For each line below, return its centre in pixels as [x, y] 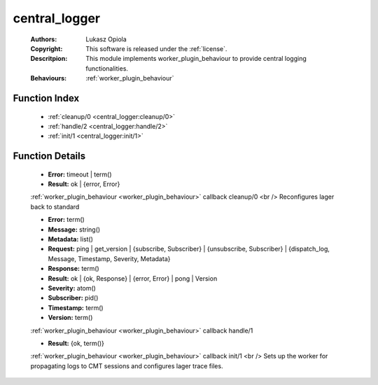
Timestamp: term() [76, 307]
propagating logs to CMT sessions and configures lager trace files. [127, 366]
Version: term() [70, 318]
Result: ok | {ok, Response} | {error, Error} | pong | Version [133, 278]
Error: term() [66, 220]
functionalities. [107, 68]
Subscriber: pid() [73, 298]
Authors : [44, 39]
